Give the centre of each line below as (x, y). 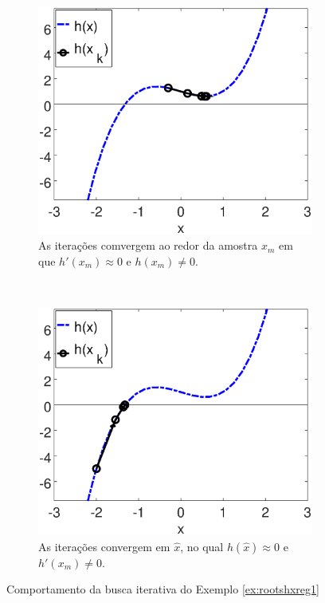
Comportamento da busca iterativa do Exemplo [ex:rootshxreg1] (163, 589)
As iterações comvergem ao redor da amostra (148, 245)
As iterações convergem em (104, 546)
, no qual (202, 546)
